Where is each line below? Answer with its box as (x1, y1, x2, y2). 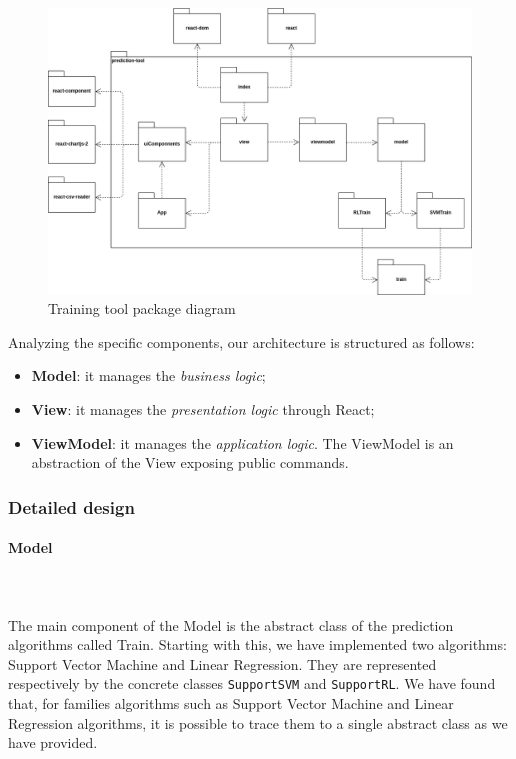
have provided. (8, 732, 98, 753)
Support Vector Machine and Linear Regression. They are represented (8, 653, 437, 674)
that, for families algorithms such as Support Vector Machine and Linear (8, 692, 454, 713)
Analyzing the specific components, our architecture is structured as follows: (8, 331, 475, 352)
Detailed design (8, 494, 135, 519)
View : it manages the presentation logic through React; (31, 398, 375, 419)
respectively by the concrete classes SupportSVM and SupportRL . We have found (8, 673, 496, 694)
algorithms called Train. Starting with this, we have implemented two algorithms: (8, 634, 507, 655)
